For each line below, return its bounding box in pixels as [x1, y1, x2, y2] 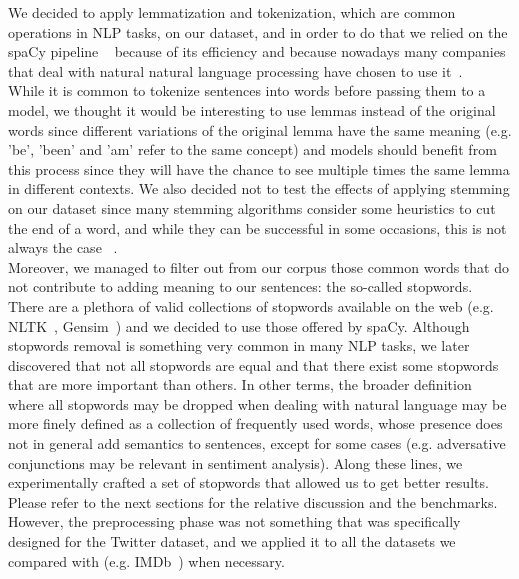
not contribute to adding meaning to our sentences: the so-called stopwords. [8, 276, 473, 297]
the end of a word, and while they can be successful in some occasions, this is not [8, 217, 507, 238]
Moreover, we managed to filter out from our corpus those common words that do [8, 256, 509, 277]
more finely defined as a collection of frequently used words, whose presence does [8, 413, 503, 434]
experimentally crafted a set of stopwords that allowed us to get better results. [8, 472, 489, 493]
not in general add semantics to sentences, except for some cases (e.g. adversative [8, 433, 506, 454]
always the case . [8, 237, 118, 258]
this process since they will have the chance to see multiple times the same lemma [8, 158, 510, 179]
